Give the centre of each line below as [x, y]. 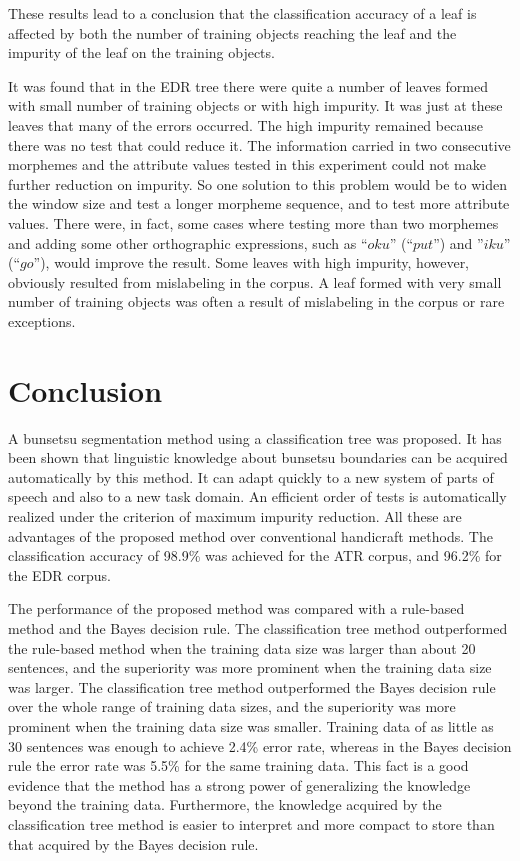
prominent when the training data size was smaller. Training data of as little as [251, 725]
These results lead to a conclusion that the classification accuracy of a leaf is [242, 13]
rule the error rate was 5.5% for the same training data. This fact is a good [238, 765]
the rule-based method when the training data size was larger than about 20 [242, 647]
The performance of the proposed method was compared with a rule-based [236, 608]
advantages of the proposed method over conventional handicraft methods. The [250, 535]
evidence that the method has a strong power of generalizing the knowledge [239, 784]
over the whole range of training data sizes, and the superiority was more [232, 706]
